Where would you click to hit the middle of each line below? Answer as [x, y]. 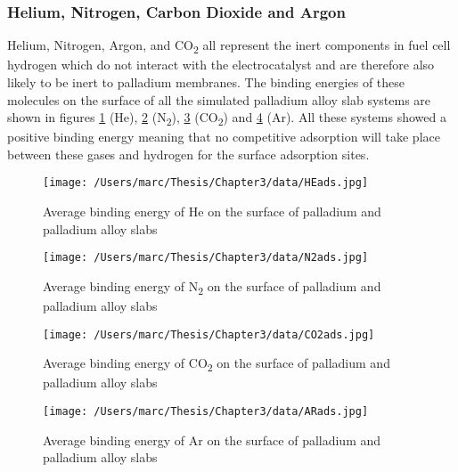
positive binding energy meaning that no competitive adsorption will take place [224, 137]
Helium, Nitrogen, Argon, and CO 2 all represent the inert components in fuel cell [229, 46]
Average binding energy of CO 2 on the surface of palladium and [217, 364]
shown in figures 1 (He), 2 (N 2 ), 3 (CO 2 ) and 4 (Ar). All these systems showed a [227, 118]
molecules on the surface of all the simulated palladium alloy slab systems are [219, 99]
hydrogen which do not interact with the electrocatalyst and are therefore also [221, 65]
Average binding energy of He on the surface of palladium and [212, 212]
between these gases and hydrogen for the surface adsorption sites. [188, 154]
